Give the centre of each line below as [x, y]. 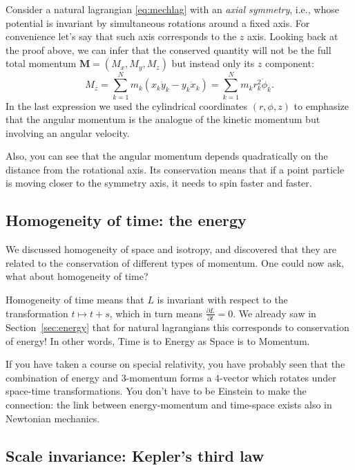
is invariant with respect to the [222, 300]
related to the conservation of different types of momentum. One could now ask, [175, 262]
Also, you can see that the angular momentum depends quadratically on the [167, 156]
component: [290, 63]
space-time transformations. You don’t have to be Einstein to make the [156, 391]
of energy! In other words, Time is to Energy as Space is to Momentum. [158, 340]
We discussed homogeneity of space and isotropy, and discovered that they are [171, 249]
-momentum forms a [169, 377]
